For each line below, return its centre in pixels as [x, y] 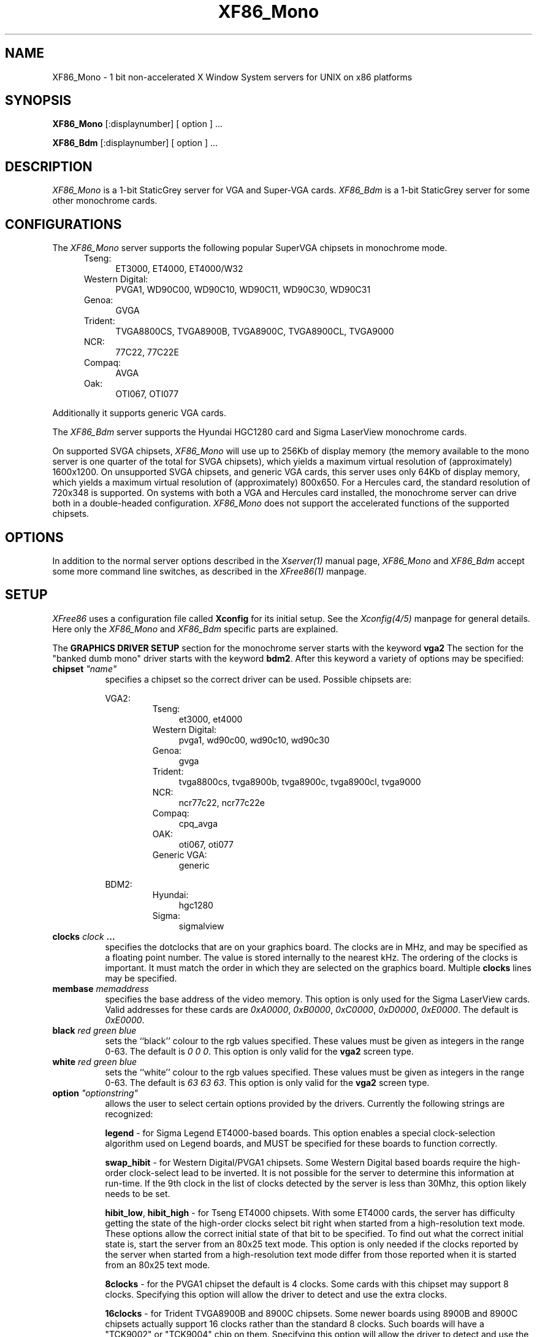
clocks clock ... [84, 936]
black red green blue [94, 1030]
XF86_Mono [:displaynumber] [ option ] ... [138, 124]
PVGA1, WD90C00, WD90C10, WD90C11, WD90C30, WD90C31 [243, 290]
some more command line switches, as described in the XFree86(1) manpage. [209, 571]
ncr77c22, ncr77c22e [222, 802]
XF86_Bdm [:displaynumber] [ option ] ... [135, 143]
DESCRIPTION [49, 166]
